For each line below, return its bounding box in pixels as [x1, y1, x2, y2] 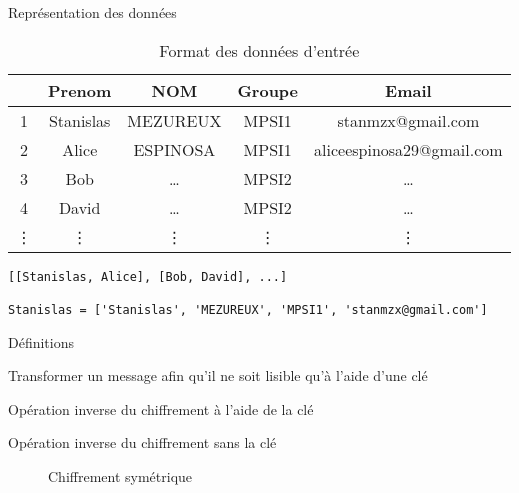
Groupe [237, 78, 299, 102]
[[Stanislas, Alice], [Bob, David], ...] [8, 269, 288, 284]
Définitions [8, 331, 75, 352]
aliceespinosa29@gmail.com [314, 137, 503, 161]
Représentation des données [8, 2, 177, 22]
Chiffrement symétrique [48, 465, 193, 486]
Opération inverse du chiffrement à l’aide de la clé [8, 398, 314, 419]
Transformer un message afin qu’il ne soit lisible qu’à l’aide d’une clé [8, 365, 428, 386]
